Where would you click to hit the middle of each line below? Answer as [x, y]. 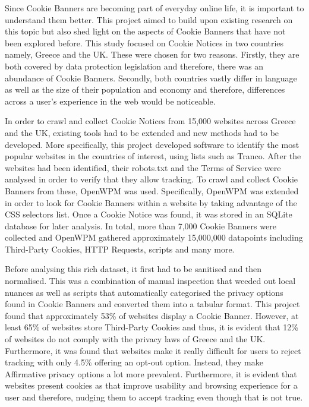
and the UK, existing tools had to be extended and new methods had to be [142, 132]
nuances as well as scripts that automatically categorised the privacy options [144, 292]
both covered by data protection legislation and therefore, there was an [134, 66]
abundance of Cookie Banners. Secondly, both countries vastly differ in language [151, 78]
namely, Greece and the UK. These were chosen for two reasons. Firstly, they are [152, 54]
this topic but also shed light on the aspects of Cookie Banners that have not [145, 31]
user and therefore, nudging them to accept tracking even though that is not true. [154, 397]
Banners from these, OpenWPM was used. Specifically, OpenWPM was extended [152, 190]
